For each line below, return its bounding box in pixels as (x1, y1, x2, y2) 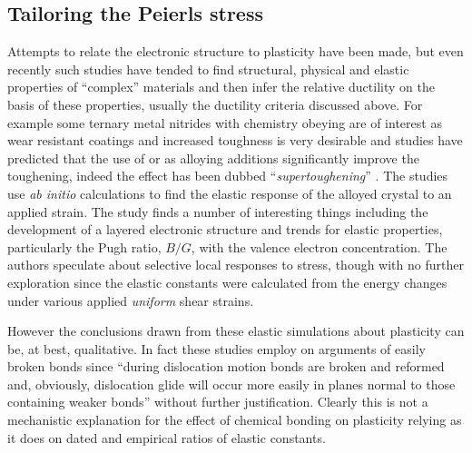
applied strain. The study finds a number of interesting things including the (7, 202, 428, 221)
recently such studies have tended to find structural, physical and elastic (7, 59, 409, 78)
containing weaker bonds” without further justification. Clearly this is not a (7, 392, 428, 411)
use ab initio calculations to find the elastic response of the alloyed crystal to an (7, 183, 452, 202)
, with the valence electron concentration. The (191, 237, 447, 256)
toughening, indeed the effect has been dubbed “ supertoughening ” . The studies (7, 166, 448, 185)
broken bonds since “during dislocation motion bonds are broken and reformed (7, 357, 445, 376)
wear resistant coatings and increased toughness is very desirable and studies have (7, 131, 463, 150)
